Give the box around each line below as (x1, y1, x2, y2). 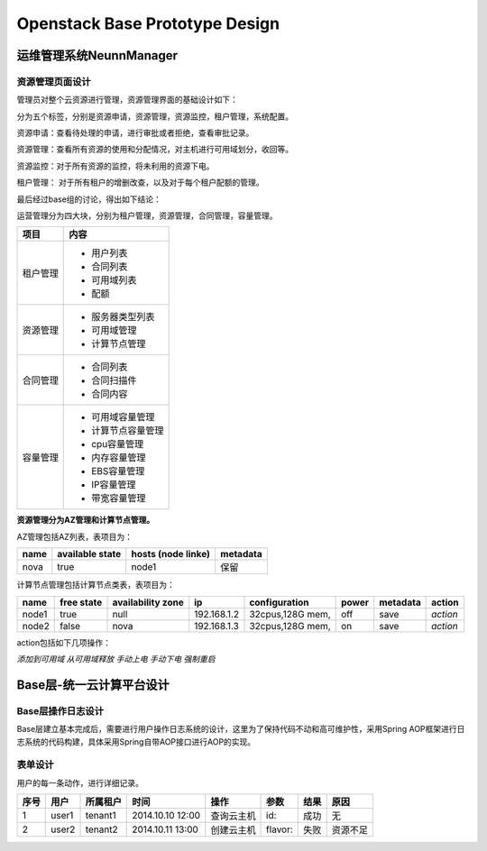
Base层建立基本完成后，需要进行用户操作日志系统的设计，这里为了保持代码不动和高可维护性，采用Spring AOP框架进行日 (16, 724, 465, 735)
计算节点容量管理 (91, 425, 164, 437)
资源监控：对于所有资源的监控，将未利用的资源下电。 (16, 160, 215, 171)
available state (57, 548, 122, 561)
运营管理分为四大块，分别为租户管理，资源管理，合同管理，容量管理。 (16, 210, 278, 221)
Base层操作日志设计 (16, 704, 104, 717)
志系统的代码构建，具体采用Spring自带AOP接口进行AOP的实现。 (16, 736, 256, 747)
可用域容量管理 (91, 411, 155, 424)
